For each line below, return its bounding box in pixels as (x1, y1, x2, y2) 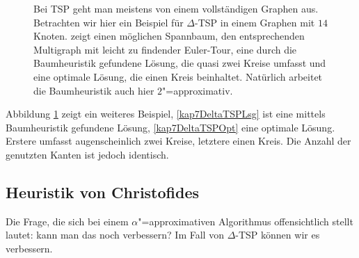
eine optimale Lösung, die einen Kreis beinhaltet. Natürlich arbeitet (33, 69, 323, 83)
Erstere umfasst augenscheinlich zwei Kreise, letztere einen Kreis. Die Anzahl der (6, 134, 351, 148)
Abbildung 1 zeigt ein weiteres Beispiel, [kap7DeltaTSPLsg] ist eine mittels (6, 106, 326, 121)
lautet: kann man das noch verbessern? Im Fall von (6, 227, 224, 242)
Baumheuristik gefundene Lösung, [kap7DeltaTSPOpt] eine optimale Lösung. (6, 120, 335, 134)
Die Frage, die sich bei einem (6, 213, 129, 228)
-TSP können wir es (235, 227, 320, 242)
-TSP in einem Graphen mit (195, 15, 315, 29)
